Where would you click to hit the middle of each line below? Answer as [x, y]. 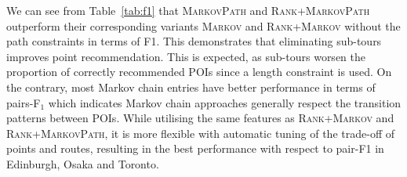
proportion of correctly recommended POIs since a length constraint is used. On [199, 72]
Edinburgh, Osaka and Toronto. [83, 163]
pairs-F [24, 102]
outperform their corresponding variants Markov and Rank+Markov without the [203, 25]
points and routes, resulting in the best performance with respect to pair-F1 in [195, 148]
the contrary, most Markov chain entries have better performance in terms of [191, 87]
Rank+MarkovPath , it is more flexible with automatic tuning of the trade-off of [200, 133]
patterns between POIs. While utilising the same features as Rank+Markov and [200, 118]
